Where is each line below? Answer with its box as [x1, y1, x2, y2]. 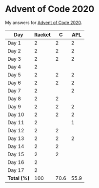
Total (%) [7, 175, 30, 182]
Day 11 [7, 119, 24, 126]
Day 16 [7, 159, 24, 165]
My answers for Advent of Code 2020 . [5, 20, 82, 25]
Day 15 [7, 151, 24, 158]
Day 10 [7, 111, 24, 118]
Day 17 [7, 166, 24, 173]
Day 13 [7, 135, 24, 141]
